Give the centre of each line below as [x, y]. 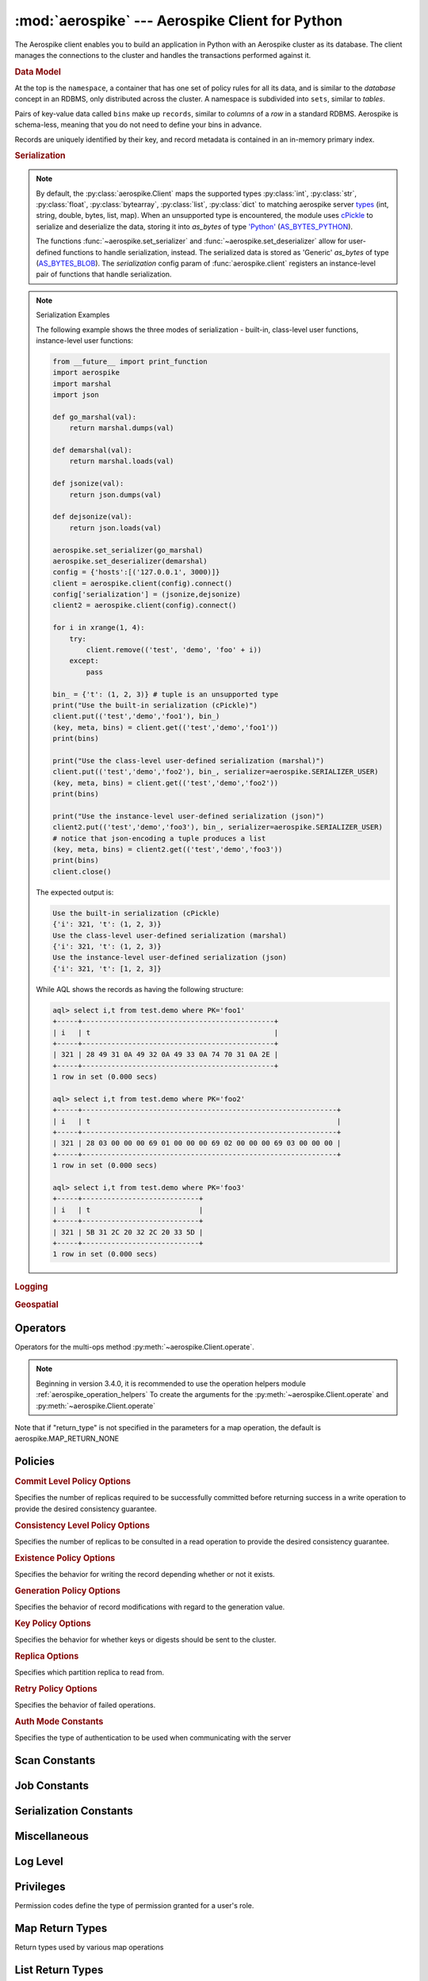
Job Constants [52, 1786]
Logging [31, 1287]
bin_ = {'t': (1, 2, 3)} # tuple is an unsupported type [166, 694]
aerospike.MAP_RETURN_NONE [67, 1439]
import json [76, 395]
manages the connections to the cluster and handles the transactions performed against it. [163, 55]
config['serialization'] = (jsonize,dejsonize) [147, 595]
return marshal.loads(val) [122, 461]
